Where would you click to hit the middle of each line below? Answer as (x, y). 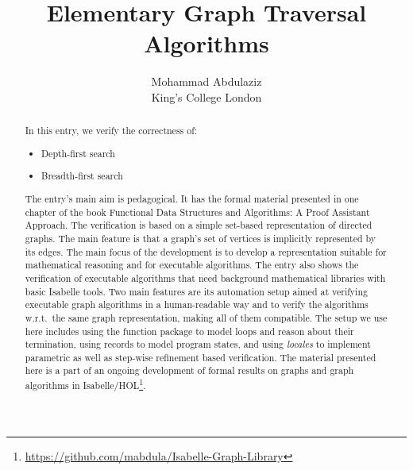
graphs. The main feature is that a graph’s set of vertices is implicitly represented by (201, 238)
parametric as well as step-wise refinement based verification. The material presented (201, 357)
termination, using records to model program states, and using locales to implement (198, 344)
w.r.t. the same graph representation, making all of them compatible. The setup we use (206, 317)
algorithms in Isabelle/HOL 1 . (85, 384)
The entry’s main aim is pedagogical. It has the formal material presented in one (192, 198)
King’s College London (206, 96)
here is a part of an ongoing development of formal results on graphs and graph (189, 370)
